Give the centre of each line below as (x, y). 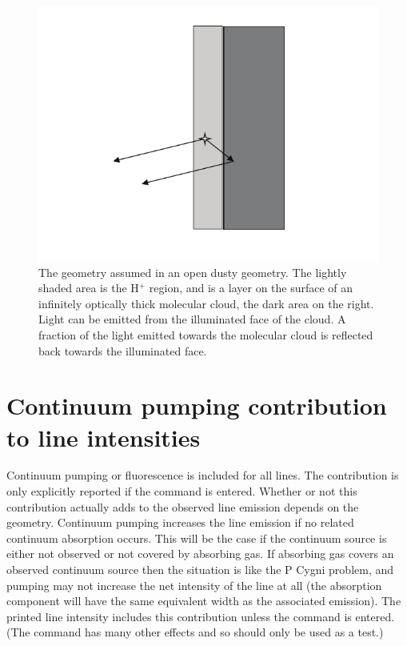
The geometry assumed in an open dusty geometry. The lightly (193, 272)
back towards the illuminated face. (123, 350)
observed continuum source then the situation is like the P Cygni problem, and (200, 570)
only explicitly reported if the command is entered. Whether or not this (182, 491)
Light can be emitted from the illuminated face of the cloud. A (192, 319)
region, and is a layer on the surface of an (251, 288)
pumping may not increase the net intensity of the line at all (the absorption (194, 585)
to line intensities (104, 437)
